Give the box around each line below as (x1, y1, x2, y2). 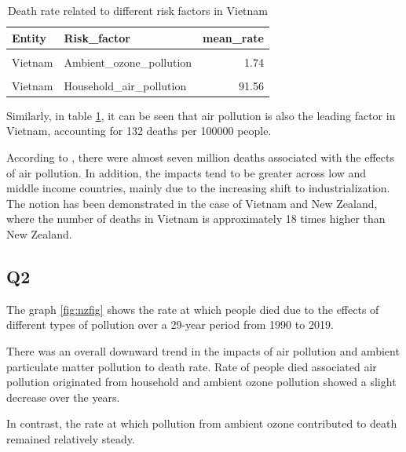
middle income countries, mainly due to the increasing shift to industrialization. (6, 180, 390, 196)
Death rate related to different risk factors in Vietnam (7, 2, 268, 18)
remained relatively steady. (6, 430, 135, 447)
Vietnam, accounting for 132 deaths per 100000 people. (6, 122, 272, 139)
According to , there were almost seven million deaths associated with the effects (6, 149, 394, 166)
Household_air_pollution (64, 77, 187, 93)
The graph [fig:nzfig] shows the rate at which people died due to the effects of (6, 301, 379, 317)
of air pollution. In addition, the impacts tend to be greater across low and (6, 164, 367, 180)
